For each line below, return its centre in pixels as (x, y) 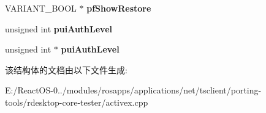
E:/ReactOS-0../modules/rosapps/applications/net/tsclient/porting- (133, 90)
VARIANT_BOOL (41, 8)
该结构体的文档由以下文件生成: (66, 69)
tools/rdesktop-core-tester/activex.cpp (77, 102)
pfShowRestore (119, 8)
